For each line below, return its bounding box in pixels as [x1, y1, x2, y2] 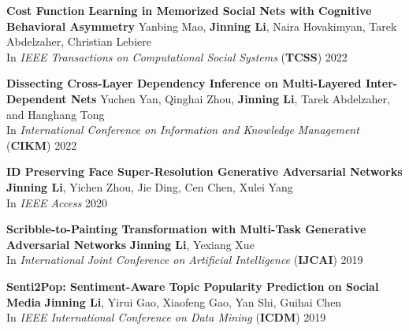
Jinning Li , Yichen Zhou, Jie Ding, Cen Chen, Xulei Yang [6, 178, 293, 195]
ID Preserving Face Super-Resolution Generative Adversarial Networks [6, 163, 403, 180]
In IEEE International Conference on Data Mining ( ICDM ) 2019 [6, 309, 326, 325]
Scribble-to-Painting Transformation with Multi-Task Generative [6, 221, 366, 237]
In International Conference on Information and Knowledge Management [6, 121, 359, 138]
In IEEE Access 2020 [6, 194, 108, 210]
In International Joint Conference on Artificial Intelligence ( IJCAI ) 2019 [6, 251, 363, 268]
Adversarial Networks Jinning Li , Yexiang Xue [6, 236, 255, 252]
